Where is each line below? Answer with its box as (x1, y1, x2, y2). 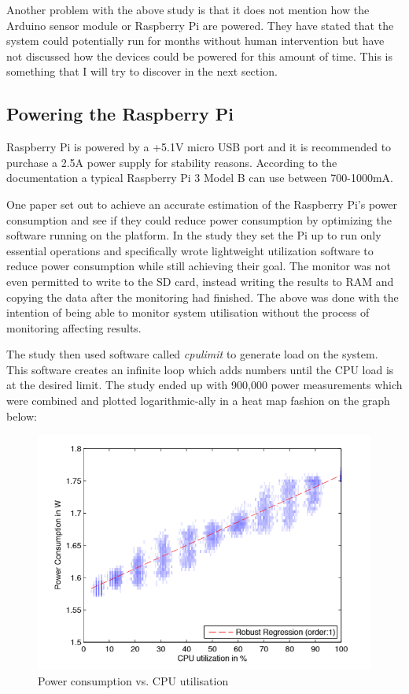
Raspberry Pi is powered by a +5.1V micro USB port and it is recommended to (6, 139, 392, 155)
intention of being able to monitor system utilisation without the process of (6, 304, 370, 321)
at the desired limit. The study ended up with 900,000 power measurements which (6, 377, 403, 393)
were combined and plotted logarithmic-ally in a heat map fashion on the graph (6, 392, 390, 409)
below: (6, 407, 37, 424)
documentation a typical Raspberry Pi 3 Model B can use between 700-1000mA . (6, 169, 393, 186)
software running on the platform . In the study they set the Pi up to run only (6, 227, 381, 243)
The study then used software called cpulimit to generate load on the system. (6, 346, 378, 362)
